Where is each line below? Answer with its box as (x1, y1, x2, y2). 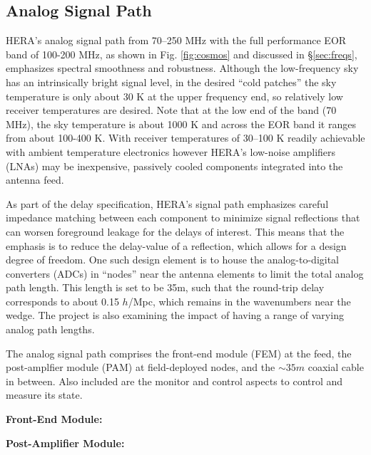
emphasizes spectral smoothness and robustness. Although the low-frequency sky (6, 61, 359, 75)
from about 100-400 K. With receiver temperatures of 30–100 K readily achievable (6, 130, 365, 145)
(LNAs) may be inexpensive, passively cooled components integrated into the (6, 158, 343, 173)
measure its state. (6, 387, 83, 402)
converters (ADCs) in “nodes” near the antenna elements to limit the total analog (6, 266, 364, 281)
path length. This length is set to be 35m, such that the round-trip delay (6, 280, 325, 295)
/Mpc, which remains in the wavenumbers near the (128, 293, 351, 308)
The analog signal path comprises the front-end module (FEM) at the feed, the (6, 345, 352, 360)
